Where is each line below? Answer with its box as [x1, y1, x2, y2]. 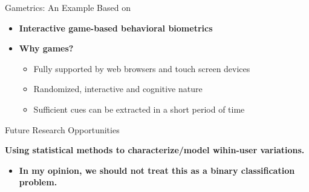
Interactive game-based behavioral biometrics [19, 21, 213, 34]
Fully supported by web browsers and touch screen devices [33, 62, 250, 74]
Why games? [19, 42, 74, 55]
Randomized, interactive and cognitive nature [33, 82, 203, 95]
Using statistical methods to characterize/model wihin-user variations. [5, 144, 305, 156]
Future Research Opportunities [5, 123, 120, 136]
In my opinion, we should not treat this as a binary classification [19, 164, 295, 176]
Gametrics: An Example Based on [5, 1, 131, 13]
